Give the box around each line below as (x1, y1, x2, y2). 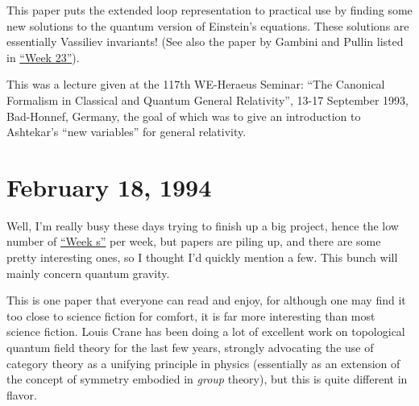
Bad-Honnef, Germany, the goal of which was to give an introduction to (6, 107, 361, 124)
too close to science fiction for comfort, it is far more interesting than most (6, 307, 375, 324)
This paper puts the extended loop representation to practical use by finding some (6, 2, 413, 18)
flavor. (6, 386, 37, 403)
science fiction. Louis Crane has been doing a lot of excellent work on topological (6, 323, 405, 340)
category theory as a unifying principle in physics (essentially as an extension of (6, 354, 400, 371)
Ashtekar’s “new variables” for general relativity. (6, 123, 247, 140)
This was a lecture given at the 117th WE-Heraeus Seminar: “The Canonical (6, 76, 385, 93)
